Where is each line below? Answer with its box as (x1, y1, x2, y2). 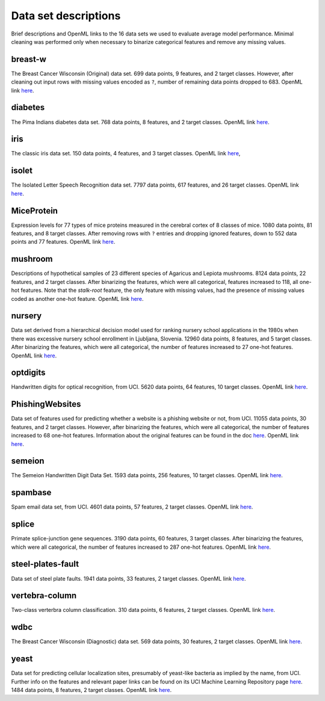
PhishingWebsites (11, 399, 81, 409)
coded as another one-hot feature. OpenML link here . (11, 295, 144, 302)
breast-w (11, 54, 46, 64)
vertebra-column (11, 590, 77, 601)
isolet (11, 165, 33, 176)
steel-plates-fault (11, 559, 79, 569)
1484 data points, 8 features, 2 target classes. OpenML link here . (11, 687, 172, 694)
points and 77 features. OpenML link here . (11, 238, 116, 246)
